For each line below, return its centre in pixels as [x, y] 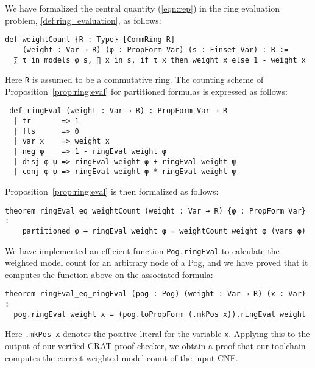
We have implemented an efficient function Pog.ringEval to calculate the [142, 250]
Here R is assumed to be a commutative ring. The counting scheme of [134, 79]
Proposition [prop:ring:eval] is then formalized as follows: [112, 191]
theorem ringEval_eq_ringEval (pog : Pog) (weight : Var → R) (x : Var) [155, 294]
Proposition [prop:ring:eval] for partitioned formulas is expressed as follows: [146, 91]
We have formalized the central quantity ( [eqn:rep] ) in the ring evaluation [142, 8]
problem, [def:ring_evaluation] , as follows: [83, 20]
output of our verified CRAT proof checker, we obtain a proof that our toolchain [155, 346]
